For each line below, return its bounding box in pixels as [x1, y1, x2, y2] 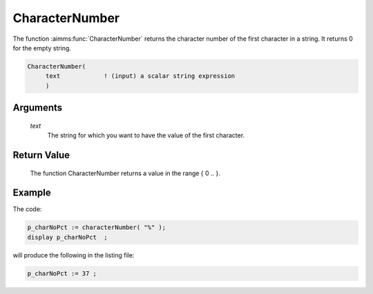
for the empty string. [12, 43, 72, 52]
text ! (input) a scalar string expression [45, 72, 236, 80]
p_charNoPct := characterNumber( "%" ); [27, 224, 166, 231]
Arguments [12, 102, 63, 114]
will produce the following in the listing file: [12, 251, 135, 259]
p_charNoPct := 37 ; [27, 269, 97, 277]
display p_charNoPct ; [27, 233, 108, 241]
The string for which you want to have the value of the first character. [47, 131, 245, 139]
